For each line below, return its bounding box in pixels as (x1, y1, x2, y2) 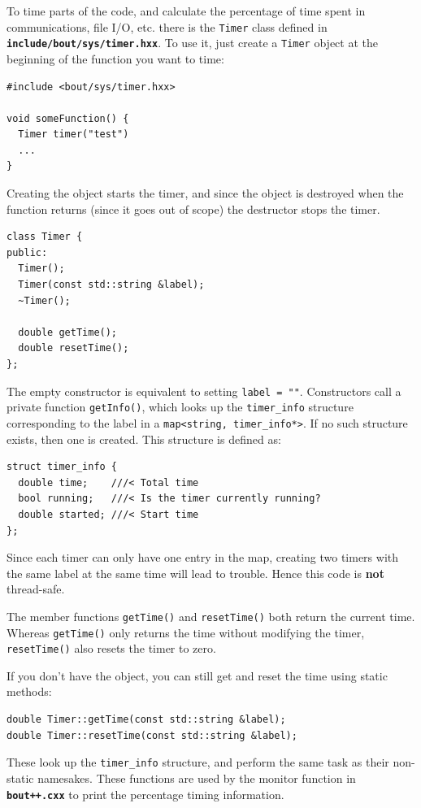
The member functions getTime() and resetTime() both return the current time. (7, 607, 415, 624)
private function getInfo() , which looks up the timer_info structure (7, 398, 354, 415)
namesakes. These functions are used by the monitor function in (37, 769, 356, 786)
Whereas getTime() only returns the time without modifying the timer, (7, 623, 365, 641)
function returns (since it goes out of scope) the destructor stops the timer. (7, 200, 380, 217)
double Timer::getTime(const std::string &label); (7, 714, 286, 726)
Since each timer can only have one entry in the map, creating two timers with (7, 549, 399, 566)
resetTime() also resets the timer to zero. (7, 640, 216, 657)
